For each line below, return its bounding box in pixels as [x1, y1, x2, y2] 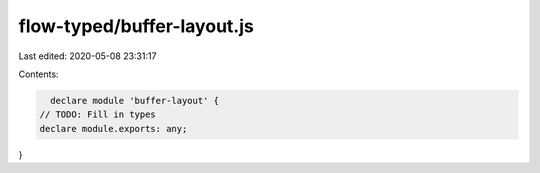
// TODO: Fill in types [39, 109, 157, 120]
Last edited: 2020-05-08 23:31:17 [18, 50, 157, 62]
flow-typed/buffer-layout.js [18, 15, 254, 37]
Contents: [18, 68, 59, 80]
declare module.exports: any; [39, 123, 188, 134]
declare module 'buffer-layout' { [50, 95, 220, 106]
